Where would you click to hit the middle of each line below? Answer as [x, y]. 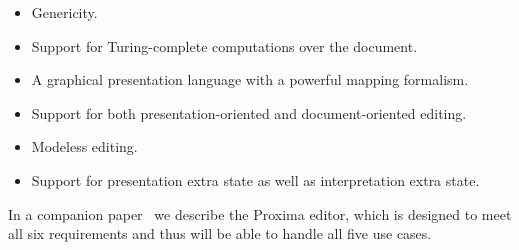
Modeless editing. [84, 146]
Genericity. [64, 12]
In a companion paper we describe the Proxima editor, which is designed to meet [260, 213]
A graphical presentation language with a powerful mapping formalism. [250, 79]
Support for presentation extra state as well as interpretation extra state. [255, 179]
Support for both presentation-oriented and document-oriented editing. [249, 112]
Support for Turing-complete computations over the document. [224, 45]
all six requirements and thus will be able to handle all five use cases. [220, 233]
